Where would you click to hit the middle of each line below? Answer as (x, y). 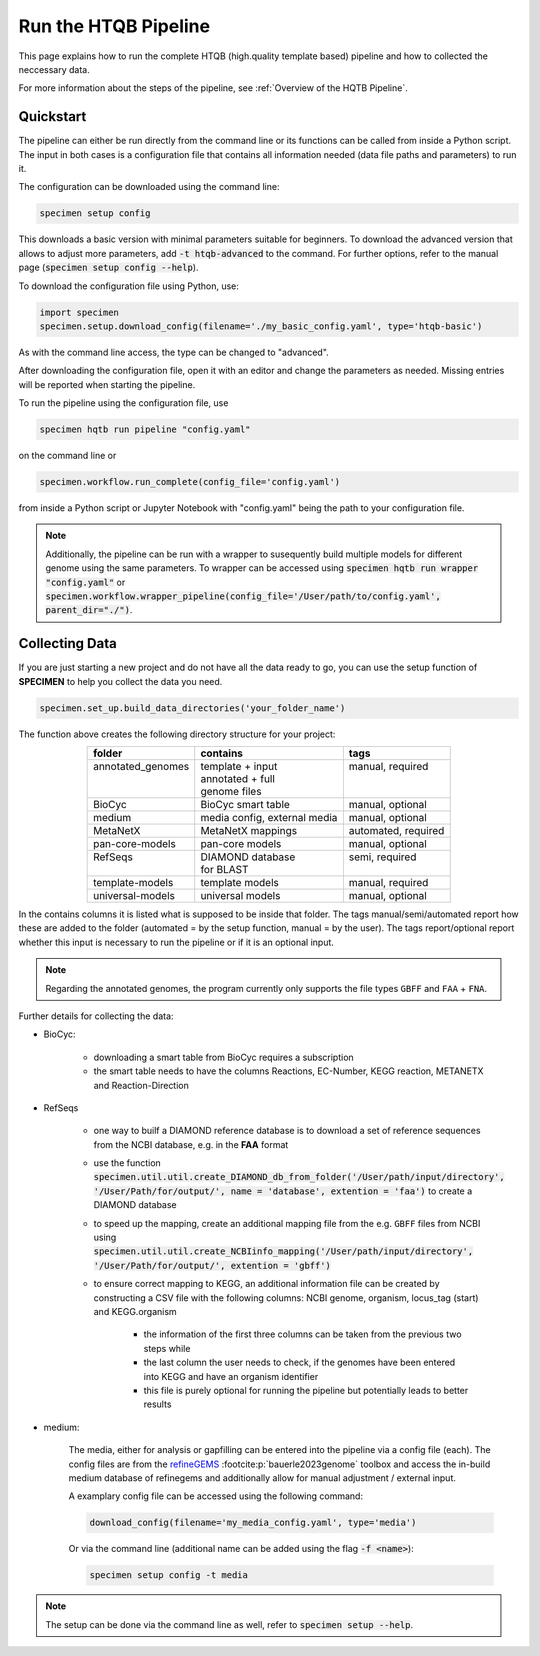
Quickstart (52, 116)
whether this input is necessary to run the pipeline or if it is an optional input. (176, 942)
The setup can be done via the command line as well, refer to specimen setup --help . (229, 1624)
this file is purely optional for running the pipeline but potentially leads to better (306, 1390)
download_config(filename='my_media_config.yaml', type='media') (253, 1523)
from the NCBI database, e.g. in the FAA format (191, 1144)
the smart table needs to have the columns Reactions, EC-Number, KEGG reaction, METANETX (288, 1071)
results (157, 1404)
